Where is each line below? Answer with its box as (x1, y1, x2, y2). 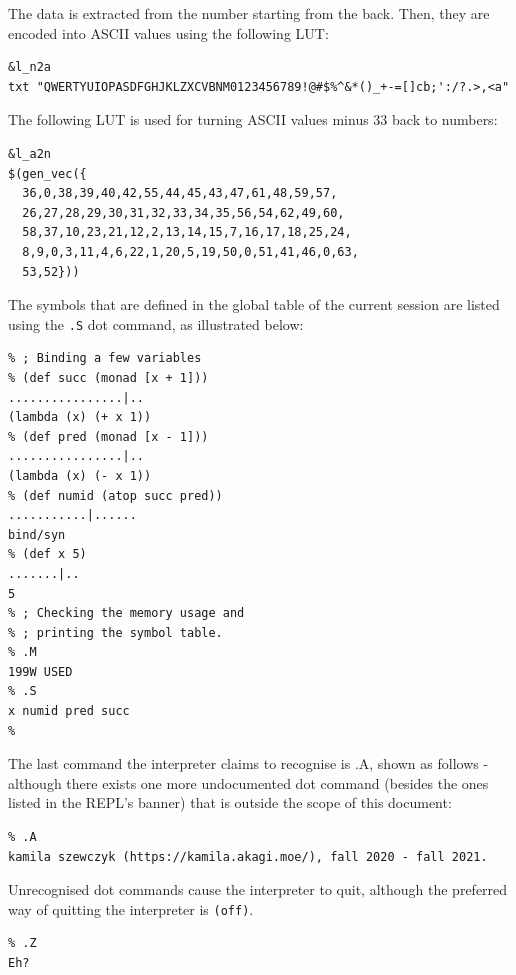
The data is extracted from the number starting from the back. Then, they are (8, 3, 490, 23)
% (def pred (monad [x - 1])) (8, 429, 209, 444)
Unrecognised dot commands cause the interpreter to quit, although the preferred (8, 879, 508, 900)
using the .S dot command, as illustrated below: (8, 313, 304, 334)
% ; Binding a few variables (8, 351, 202, 366)
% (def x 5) (8, 547, 87, 562)
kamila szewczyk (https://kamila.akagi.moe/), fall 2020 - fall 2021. (8, 849, 488, 864)
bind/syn (8, 527, 66, 542)
